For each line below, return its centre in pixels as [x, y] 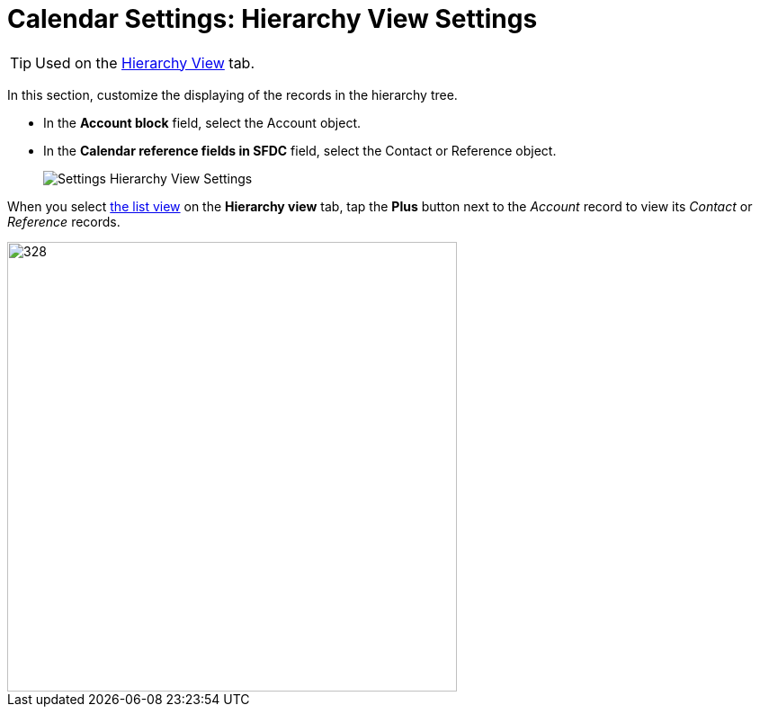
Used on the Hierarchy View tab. [145, 62]
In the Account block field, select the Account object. [202, 122]
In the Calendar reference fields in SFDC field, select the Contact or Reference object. [300, 150]
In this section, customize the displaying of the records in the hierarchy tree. [232, 94]
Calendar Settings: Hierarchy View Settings [273, 19]
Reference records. [64, 221]
